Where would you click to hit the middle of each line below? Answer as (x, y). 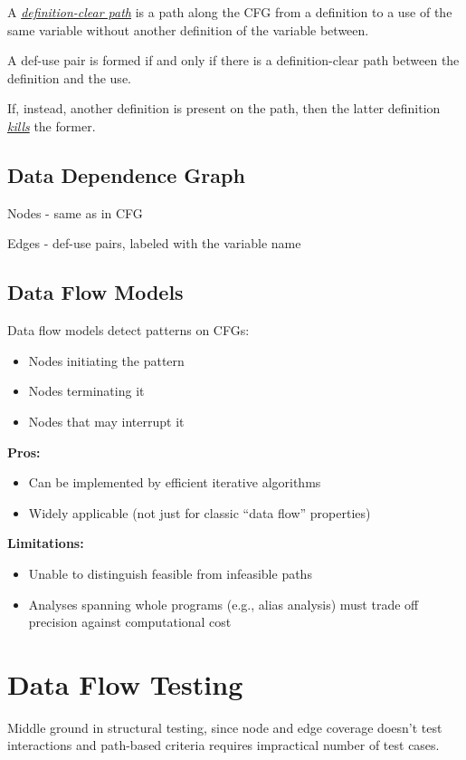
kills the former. (52, 125)
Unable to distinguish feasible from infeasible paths (170, 573)
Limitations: (46, 543)
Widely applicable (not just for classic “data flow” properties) (200, 512)
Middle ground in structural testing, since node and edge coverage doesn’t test (225, 727)
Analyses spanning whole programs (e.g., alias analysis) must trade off (223, 604)
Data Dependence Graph (126, 174)
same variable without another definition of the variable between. (188, 29)
